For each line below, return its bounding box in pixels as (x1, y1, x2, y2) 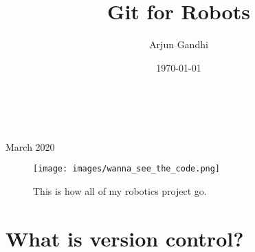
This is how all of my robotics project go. (33, 183, 207, 198)
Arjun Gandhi (149, 37, 208, 52)
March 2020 (5, 139, 55, 154)
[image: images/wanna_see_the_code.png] (33, 164, 221, 174)
